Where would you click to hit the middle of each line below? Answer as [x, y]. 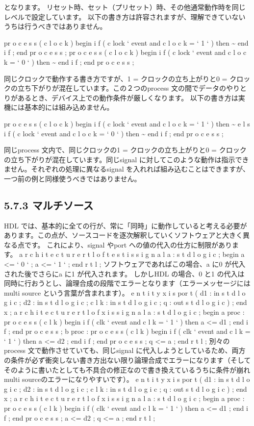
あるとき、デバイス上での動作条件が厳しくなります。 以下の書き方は [128, 97]
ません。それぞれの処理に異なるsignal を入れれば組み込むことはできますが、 [127, 169]
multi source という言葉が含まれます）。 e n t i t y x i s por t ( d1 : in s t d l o [125, 292]
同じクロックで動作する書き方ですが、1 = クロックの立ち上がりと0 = [116, 78]
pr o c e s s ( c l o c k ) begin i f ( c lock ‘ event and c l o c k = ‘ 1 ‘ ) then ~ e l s [127, 123]
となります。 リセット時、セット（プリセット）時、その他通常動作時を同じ [125, 7]
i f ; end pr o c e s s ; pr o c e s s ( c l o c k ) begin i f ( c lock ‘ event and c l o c [125, 52]
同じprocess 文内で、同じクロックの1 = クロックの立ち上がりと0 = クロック [125, 150]
